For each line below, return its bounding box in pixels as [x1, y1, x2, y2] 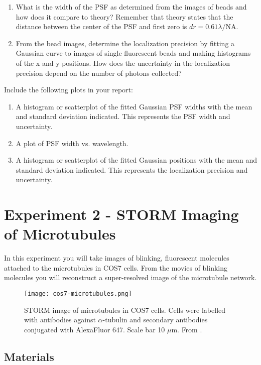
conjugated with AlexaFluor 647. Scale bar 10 [24, 324, 165, 334]
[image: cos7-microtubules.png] [24, 290, 132, 297]
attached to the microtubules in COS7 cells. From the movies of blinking [4, 262, 228, 273]
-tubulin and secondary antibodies [102, 314, 208, 325]
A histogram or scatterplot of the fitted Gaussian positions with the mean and [16, 155, 257, 165]
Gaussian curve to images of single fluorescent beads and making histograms [16, 48, 251, 58]
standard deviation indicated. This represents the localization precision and [16, 164, 248, 175]
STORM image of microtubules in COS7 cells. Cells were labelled [24, 304, 226, 315]
